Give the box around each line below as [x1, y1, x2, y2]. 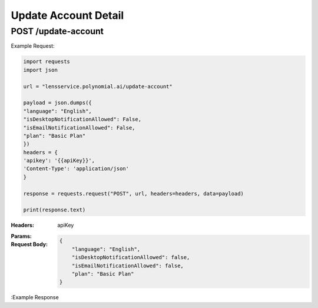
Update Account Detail [11, 9, 124, 22]
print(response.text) [23, 207, 86, 213]
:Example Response [11, 294, 59, 301]
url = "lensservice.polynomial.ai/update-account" [23, 83, 173, 90]
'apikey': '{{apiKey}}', [23, 157, 95, 164]
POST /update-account [11, 26, 104, 37]
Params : [11, 233, 32, 240]
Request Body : [11, 241, 48, 248]
